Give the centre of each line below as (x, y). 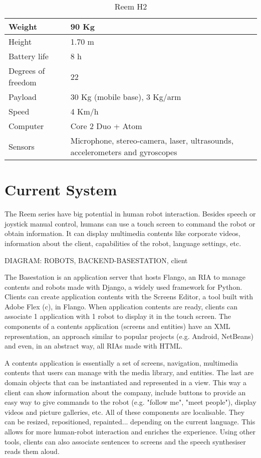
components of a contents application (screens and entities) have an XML (117, 326)
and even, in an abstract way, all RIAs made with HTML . (94, 346)
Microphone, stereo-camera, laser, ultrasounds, (152, 140)
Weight (23, 26)
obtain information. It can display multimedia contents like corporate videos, (122, 233)
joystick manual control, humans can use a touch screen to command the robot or (130, 223)
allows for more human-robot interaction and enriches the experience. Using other (130, 431)
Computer (26, 126)
